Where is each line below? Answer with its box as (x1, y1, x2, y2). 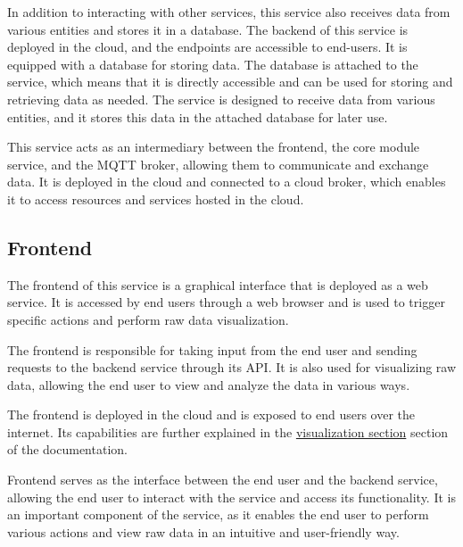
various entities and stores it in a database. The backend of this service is (7, 20, 409, 38)
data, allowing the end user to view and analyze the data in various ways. (7, 375, 410, 394)
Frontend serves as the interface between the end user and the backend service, (7, 470, 438, 489)
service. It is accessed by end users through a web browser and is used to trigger (7, 293, 445, 311)
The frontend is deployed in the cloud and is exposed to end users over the (7, 405, 416, 424)
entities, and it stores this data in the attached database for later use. (7, 107, 388, 126)
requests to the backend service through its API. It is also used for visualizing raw (7, 358, 457, 377)
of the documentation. (7, 440, 128, 459)
